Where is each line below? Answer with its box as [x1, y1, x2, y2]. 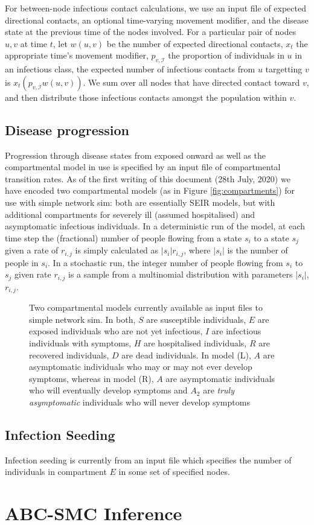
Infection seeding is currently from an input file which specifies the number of [5, 453, 292, 466]
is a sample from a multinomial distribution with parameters [68, 268, 293, 281]
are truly [203, 384, 235, 396]
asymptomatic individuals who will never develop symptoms [29, 395, 250, 408]
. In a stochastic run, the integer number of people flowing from [48, 256, 283, 269]
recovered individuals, [29, 348, 109, 361]
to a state [254, 231, 289, 244]
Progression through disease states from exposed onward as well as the [5, 148, 266, 161]
